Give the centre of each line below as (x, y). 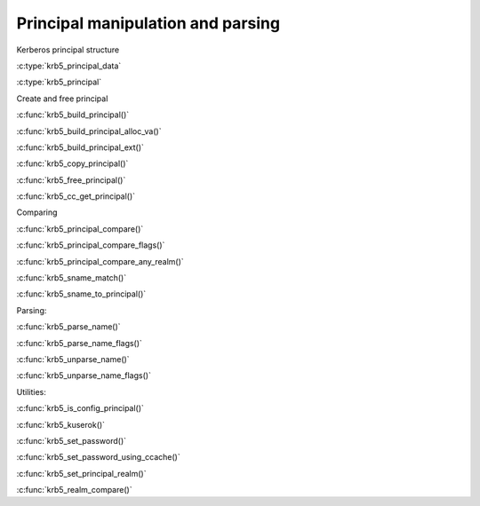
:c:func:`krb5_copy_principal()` (72, 163)
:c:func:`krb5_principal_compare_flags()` (91, 245)
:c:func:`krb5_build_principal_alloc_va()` (89, 131)
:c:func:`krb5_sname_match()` (72, 278)
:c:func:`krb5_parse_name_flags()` (79, 343)
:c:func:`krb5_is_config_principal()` (80, 408)
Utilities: (31, 391)
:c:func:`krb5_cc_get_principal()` (76, 196)
